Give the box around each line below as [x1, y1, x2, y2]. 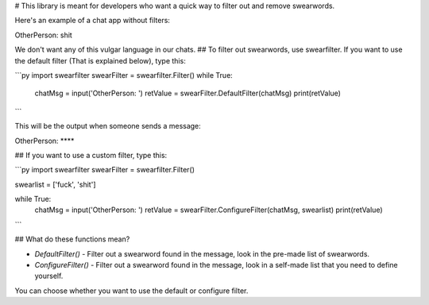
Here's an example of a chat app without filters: [14, 16, 171, 25]
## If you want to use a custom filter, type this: [14, 150, 168, 160]
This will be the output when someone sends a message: [14, 122, 202, 131]
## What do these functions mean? [14, 234, 130, 244]
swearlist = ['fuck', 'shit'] [14, 180, 96, 189]
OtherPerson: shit [14, 30, 73, 40]
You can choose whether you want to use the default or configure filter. [14, 286, 249, 295]
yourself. [34, 271, 64, 281]
